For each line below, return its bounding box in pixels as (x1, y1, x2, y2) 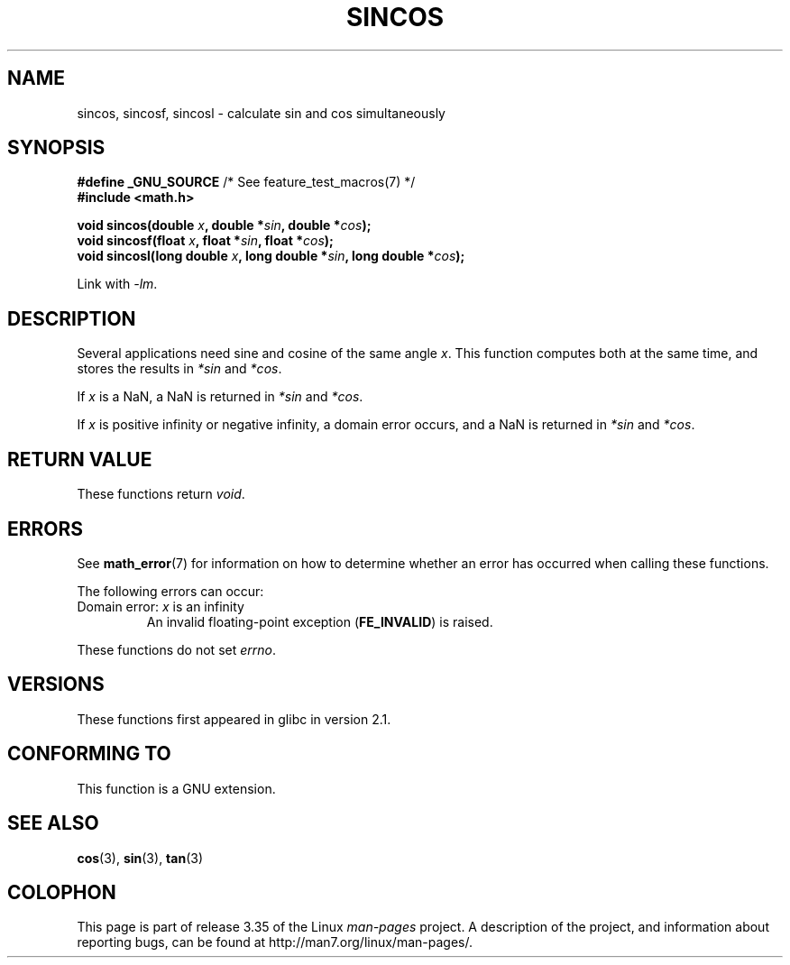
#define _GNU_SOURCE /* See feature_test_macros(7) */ (77, 174, 416, 190)
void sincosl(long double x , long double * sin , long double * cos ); (77, 248, 465, 264)
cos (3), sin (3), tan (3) (77, 850, 204, 866)
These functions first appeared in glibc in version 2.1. (77, 711, 391, 727)
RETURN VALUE (7, 447, 152, 471)
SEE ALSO (7, 812, 99, 835)
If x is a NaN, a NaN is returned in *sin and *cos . (77, 389, 363, 405)
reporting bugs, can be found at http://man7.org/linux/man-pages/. (77, 934, 473, 951)
